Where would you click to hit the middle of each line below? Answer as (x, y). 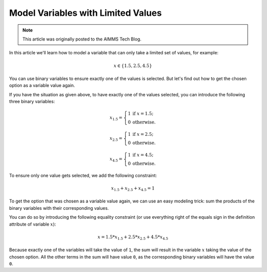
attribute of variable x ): (33, 224)
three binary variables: (32, 102)
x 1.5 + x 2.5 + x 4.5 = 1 (133, 189)
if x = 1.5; (143, 114)
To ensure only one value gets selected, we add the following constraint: (83, 175)
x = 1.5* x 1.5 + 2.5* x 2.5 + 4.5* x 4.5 (133, 237)
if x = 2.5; (143, 134)
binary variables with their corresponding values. (59, 208)
